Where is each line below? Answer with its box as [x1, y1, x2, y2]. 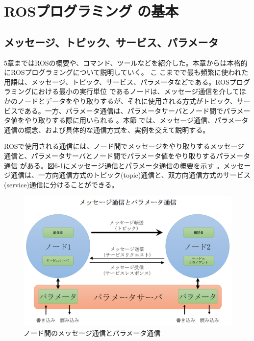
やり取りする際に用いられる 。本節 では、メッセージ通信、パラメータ [24, 115, 249, 125]
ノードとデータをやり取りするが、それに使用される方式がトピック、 [17, 95, 237, 106]
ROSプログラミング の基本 [4, 1, 179, 21]
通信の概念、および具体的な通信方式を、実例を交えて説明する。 [4, 124, 210, 135]
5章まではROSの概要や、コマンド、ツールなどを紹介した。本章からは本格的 [4, 57, 248, 68]
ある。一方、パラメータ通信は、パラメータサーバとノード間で [24, 105, 223, 115]
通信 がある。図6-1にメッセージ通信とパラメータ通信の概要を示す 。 [4, 160, 224, 170]
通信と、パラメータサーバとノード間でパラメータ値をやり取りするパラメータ [4, 150, 251, 160]
